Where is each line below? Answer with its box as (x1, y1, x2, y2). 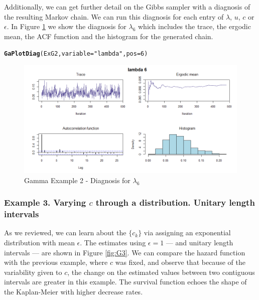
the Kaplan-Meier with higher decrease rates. (4, 286, 143, 297)
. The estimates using (80, 237, 146, 248)
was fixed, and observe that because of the (115, 257, 245, 267)
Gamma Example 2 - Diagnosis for (24, 175, 131, 185)
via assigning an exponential (144, 227, 231, 238)
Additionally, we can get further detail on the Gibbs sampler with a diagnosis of (4, 2, 250, 12)
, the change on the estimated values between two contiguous (67, 266, 255, 277)
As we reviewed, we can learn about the (4, 227, 126, 238)
